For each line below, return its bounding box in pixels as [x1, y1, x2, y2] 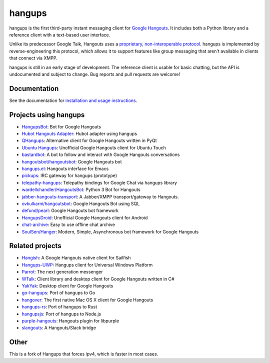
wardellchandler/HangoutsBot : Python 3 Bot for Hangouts [21, 186, 141, 192]
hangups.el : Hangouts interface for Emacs [21, 165, 109, 172]
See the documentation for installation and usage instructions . [9, 97, 137, 103]
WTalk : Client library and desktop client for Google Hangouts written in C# [21, 275, 174, 282]
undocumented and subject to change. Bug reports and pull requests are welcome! [9, 71, 180, 77]
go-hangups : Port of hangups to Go [21, 290, 95, 296]
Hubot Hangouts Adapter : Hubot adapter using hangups [21, 130, 137, 137]
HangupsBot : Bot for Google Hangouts [21, 123, 101, 129]
